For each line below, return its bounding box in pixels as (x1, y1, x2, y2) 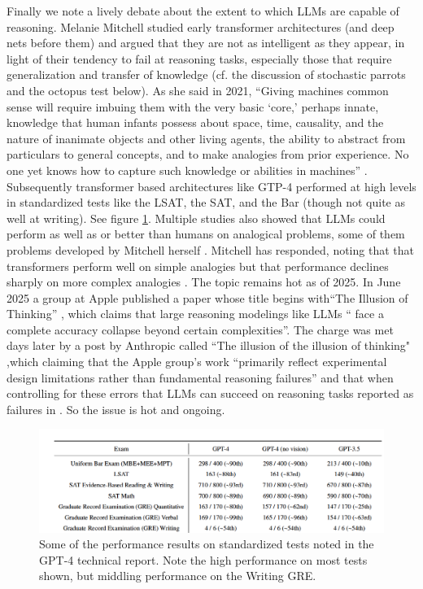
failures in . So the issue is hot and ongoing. (7, 400, 225, 417)
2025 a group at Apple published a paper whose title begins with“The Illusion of (7, 289, 408, 306)
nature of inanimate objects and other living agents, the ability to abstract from (7, 129, 406, 146)
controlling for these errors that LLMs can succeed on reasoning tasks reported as (7, 385, 414, 402)
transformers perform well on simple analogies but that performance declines (7, 257, 389, 274)
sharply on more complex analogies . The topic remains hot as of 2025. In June (7, 273, 401, 290)
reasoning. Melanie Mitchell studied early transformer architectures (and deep (7, 18, 395, 35)
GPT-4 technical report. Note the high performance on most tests (39, 551, 368, 568)
